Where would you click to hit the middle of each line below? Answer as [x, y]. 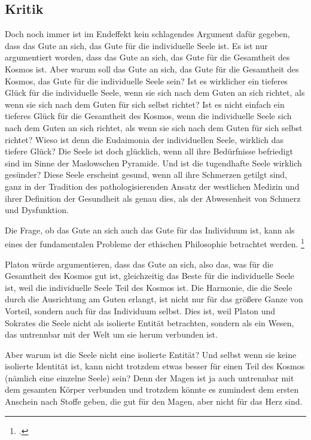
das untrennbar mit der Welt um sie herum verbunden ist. [111, 334]
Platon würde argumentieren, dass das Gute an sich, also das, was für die [139, 264]
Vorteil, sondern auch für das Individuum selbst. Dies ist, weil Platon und [140, 310]
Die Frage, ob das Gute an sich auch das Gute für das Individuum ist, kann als [150, 230]
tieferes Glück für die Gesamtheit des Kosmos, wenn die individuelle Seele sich [148, 116]
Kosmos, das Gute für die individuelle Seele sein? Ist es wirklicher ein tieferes [146, 81]
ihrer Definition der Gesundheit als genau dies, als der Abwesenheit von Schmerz [153, 198]
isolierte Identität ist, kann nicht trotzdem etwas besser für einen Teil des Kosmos [155, 366]
